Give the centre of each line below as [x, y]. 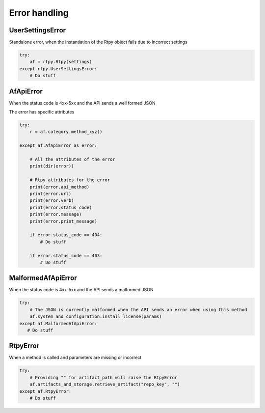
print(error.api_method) [60, 187]
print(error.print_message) [64, 221]
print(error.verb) [52, 201]
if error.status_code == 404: [66, 235]
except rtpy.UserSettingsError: [58, 69]
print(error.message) [56, 214]
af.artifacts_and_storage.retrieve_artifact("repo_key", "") [105, 385]
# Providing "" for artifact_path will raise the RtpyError [104, 377]
